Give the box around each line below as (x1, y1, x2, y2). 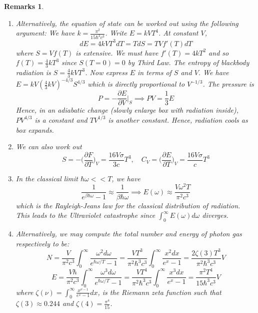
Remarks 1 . (4, 1, 44, 11)
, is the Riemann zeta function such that (97, 286, 221, 297)
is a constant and (34, 114, 87, 125)
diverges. (202, 210, 228, 220)
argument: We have (15, 28, 75, 38)
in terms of (137, 67, 171, 77)
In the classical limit (15, 173, 78, 183)
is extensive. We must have (75, 47, 158, 58)
